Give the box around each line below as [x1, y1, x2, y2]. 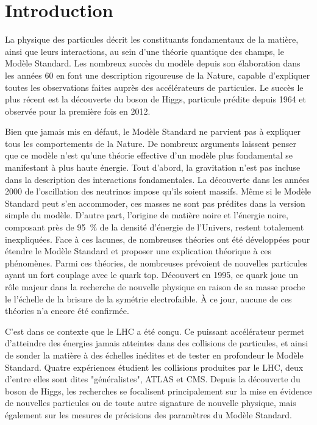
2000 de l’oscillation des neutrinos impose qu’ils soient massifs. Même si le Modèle [5, 185, 312, 198]
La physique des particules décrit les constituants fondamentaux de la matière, [5, 33, 299, 46]
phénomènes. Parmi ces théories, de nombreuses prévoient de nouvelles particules [5, 256, 307, 269]
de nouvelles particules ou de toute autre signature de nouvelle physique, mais [5, 396, 296, 409]
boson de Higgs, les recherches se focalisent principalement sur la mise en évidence [5, 384, 312, 397]
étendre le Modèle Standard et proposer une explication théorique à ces [5, 245, 272, 257]
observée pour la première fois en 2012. [5, 104, 151, 117]
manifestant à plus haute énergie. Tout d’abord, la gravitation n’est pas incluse [5, 161, 301, 174]
